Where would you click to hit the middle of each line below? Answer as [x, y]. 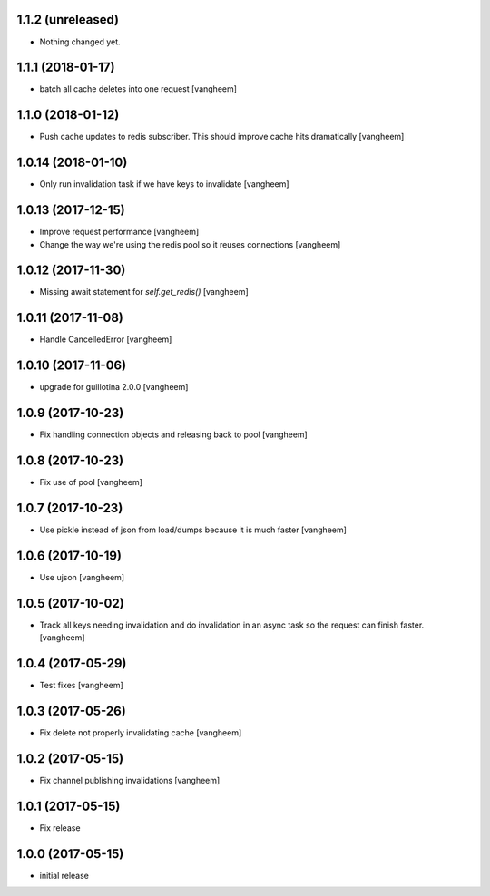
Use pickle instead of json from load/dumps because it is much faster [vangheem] [193, 530]
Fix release [60, 828]
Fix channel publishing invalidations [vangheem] [130, 780]
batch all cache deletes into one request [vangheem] [138, 89]
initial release [64, 875]
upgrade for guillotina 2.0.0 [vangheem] [114, 387]
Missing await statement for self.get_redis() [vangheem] [144, 292]
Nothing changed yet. [80, 42]
